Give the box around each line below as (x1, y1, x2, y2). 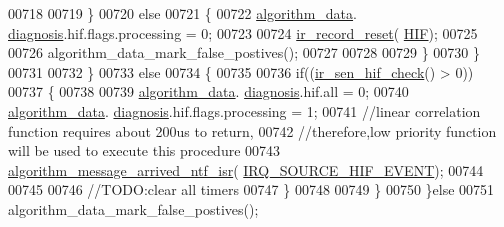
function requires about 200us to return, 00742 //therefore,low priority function (8, 120, 497, 141)
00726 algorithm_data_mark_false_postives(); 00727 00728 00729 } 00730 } (8, 42, 481, 63)
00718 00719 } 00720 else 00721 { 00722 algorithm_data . (8, 3, 357, 23)
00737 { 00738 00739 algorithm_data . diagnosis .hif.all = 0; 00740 (8, 81, 409, 102)
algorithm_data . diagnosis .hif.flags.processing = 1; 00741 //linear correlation (8, 100, 481, 121)
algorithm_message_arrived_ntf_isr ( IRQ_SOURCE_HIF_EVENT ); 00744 (8, 159, 484, 180)
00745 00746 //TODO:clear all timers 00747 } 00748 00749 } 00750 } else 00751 (8, 179, 495, 200)
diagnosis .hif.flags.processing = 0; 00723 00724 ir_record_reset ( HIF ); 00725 (8, 22, 478, 43)
